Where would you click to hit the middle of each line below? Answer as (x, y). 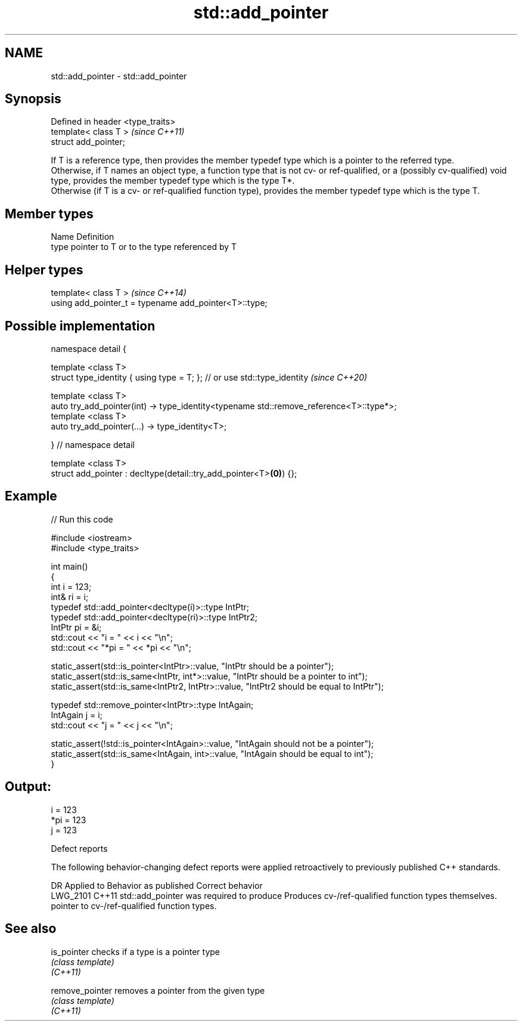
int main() (69, 566)
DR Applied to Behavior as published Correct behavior (157, 885)
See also (31, 929)
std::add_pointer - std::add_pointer (119, 76)
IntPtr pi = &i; (76, 627)
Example (31, 496)
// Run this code (82, 519)
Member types (49, 214)
